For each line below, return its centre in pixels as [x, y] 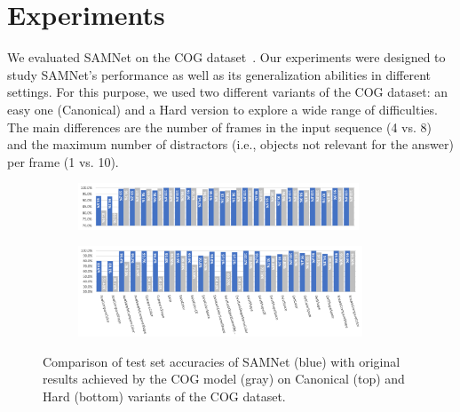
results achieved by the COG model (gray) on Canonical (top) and [224, 379]
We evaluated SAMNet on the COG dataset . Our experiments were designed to [226, 57]
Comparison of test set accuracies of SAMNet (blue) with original [222, 361]
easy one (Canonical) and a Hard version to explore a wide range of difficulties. [222, 109]
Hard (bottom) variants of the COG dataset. [164, 396]
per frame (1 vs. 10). [63, 161]
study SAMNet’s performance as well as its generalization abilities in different [219, 74]
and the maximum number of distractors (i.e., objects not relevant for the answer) [230, 144]
